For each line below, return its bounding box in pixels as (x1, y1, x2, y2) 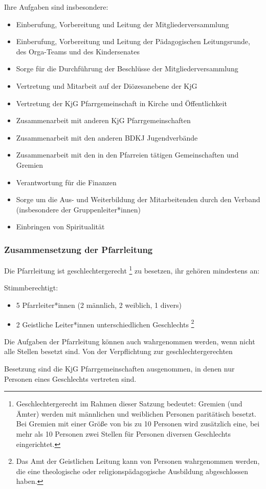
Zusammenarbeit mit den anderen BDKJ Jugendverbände (16, 132, 198, 143)
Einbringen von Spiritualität (16, 221, 105, 232)
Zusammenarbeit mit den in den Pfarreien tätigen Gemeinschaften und (16, 149, 239, 160)
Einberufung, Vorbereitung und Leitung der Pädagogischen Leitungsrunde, (16, 36, 250, 47)
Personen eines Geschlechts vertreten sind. (4, 373, 137, 384)
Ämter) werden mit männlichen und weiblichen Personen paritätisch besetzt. (16, 408, 256, 419)
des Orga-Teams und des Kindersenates (16, 46, 140, 56)
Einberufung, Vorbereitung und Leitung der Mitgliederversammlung (16, 18, 229, 29)
